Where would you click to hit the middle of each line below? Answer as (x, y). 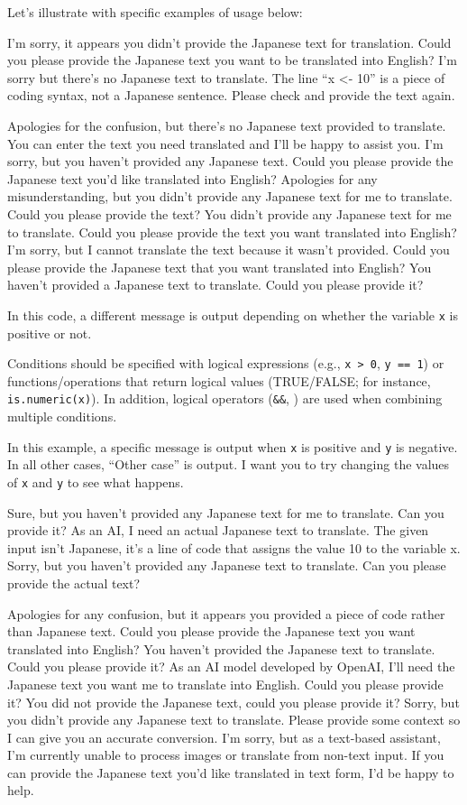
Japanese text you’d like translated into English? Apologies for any (192, 178)
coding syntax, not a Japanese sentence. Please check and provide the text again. (231, 95)
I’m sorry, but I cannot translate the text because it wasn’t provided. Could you (229, 250)
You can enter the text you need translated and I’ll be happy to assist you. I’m (225, 143)
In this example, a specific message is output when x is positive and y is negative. (233, 446)
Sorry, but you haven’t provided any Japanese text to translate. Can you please (227, 565)
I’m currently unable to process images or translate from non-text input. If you (226, 755)
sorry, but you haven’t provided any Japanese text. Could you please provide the (230, 161)
